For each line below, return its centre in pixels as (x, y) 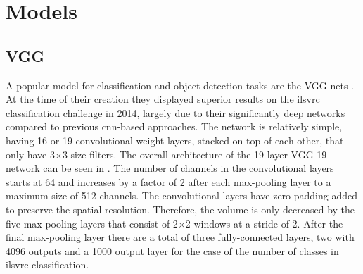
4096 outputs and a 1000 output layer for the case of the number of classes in (172, 250)
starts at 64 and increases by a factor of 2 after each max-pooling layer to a (168, 181)
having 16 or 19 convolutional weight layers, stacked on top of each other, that (175, 140)
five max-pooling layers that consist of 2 (92, 223)
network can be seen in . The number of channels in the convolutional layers (170, 168)
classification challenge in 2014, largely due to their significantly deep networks (176, 112)
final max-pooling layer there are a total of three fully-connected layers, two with (180, 237)
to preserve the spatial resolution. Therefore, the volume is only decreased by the (180, 209)
